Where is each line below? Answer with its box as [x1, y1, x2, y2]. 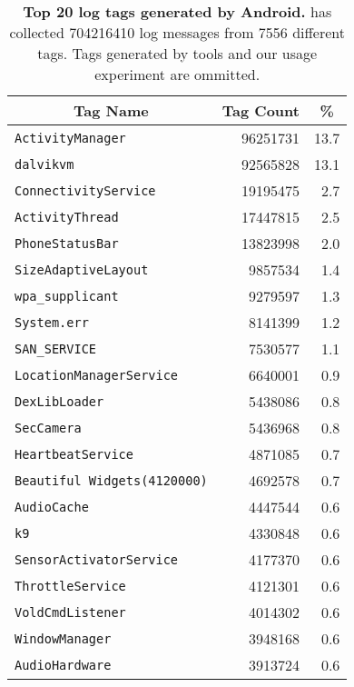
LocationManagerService [15, 367, 179, 383]
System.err [15, 314, 89, 330]
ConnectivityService [15, 183, 156, 198]
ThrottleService [15, 578, 126, 593]
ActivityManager [15, 130, 126, 145]
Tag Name [74, 100, 149, 121]
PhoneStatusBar [15, 235, 119, 251]
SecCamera [15, 420, 82, 435]
